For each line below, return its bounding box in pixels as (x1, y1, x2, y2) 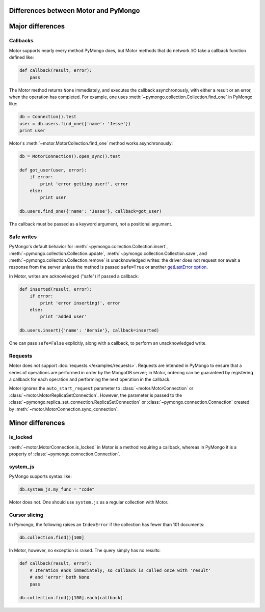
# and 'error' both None (29, 575, 90, 580)
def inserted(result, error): (19, 286, 92, 292)
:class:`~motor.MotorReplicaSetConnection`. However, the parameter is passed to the (9, 392, 182, 398)
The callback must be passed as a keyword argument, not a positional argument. (9, 221, 173, 227)
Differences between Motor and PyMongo (9, 6, 140, 15)
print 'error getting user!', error (40, 181, 129, 187)
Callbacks (9, 37, 34, 44)
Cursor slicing (9, 511, 44, 518)
